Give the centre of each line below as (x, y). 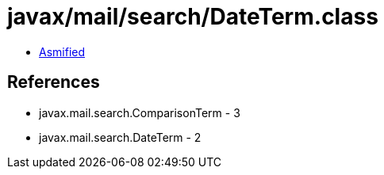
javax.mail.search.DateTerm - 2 (120, 137)
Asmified (62, 51)
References (54, 82)
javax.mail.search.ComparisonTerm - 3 (140, 112)
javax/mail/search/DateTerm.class (193, 17)
